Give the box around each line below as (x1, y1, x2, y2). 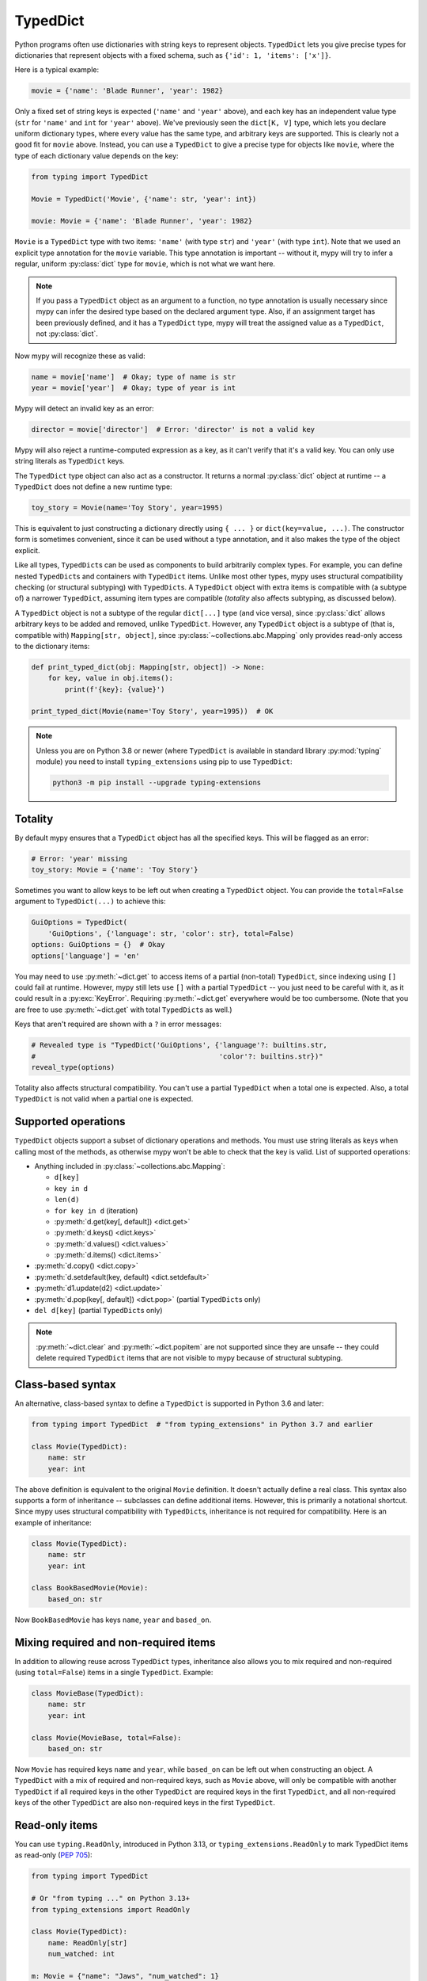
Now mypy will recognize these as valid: (14, 351, 145, 361)
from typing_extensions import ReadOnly (31, 1905, 190, 1914)
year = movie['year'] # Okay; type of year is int (31, 383, 236, 392)
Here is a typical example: (14, 65, 100, 74)
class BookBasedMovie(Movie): (31, 1583, 149, 1593)
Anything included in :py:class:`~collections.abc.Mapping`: (34, 1161, 225, 1170)
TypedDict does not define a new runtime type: (14, 482, 173, 491)
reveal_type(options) (31, 1063, 115, 1071)
